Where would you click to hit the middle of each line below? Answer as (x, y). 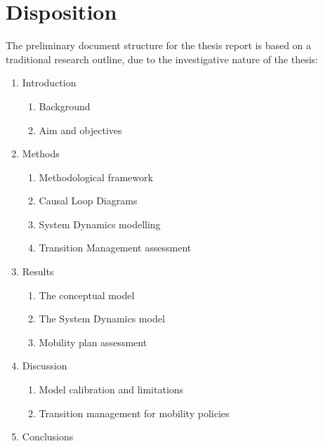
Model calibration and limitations (111, 389)
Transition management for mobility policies (134, 413)
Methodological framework (96, 177)
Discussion (45, 366)
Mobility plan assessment (93, 342)
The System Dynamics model (102, 319)
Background (65, 106)
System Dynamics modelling (100, 224)
